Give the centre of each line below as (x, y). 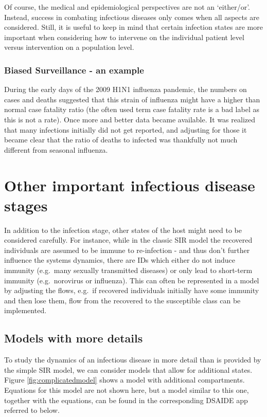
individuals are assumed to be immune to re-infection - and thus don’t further (127, 250)
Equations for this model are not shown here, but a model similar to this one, (127, 389)
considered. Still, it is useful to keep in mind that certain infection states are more (133, 27)
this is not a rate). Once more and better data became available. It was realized (130, 119)
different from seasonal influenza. (56, 149)
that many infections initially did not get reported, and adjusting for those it (126, 129)
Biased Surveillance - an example (74, 70)
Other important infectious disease (130, 185)
